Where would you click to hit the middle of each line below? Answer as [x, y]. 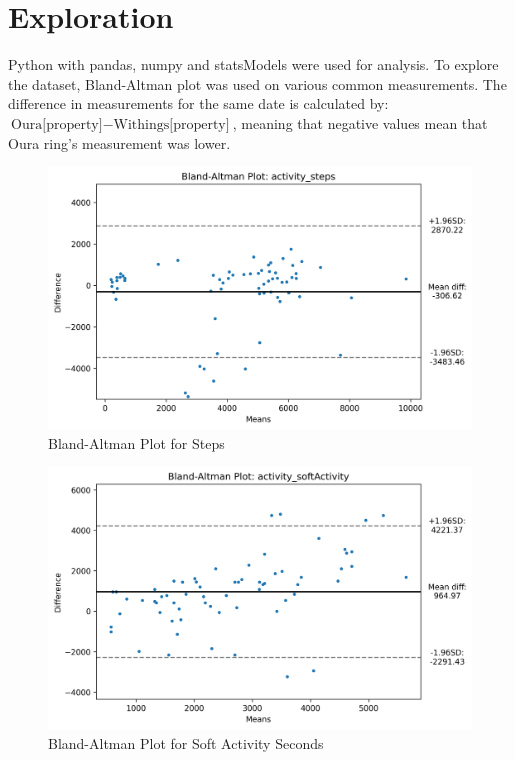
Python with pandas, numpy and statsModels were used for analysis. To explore [253, 64]
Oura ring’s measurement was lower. [119, 142]
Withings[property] [171, 124]
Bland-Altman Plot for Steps [136, 442]
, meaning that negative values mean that [360, 122]
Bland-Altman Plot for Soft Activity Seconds [186, 743]
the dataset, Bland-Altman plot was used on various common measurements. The [257, 83]
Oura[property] [57, 124]
